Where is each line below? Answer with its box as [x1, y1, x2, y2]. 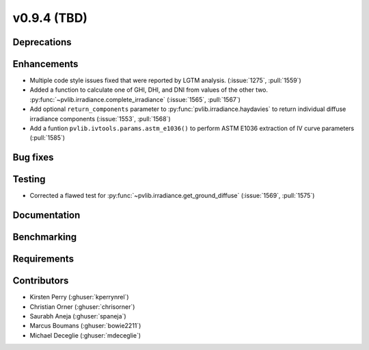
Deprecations [12, 36, 72, 48]
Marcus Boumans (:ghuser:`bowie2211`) [29, 322, 141, 330]
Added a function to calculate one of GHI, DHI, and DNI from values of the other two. [29, 86, 269, 94]
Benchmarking [12, 232, 77, 243]
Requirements [12, 253, 74, 265]
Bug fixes [12, 151, 54, 164]
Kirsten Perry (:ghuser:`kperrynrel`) [29, 293, 129, 301]
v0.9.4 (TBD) [12, 10, 88, 25]
